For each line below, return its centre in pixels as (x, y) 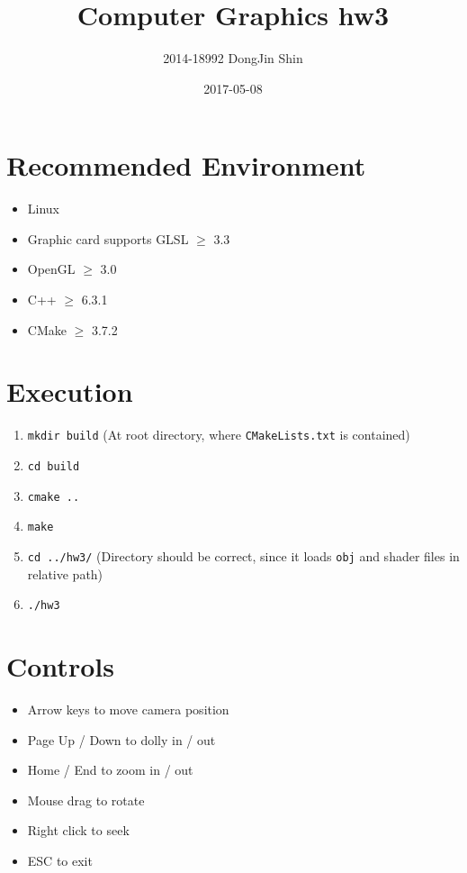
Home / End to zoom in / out (110, 770)
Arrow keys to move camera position (128, 709)
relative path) (65, 573)
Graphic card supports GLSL (108, 238)
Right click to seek (78, 830)
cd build (54, 467)
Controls (60, 666)
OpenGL (51, 269)
